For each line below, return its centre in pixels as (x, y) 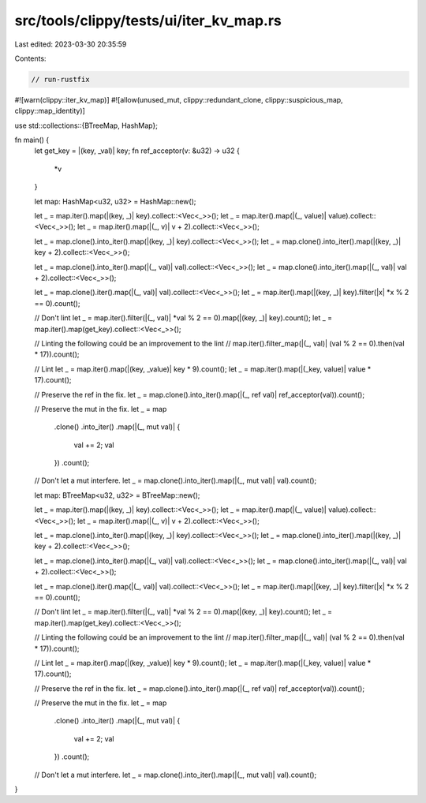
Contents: (30, 58)
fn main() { (32, 140)
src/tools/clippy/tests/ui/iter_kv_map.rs (148, 21)
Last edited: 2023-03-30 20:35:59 (71, 44)
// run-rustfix (60, 79)
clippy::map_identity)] (50, 111)
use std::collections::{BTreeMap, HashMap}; (86, 125)
